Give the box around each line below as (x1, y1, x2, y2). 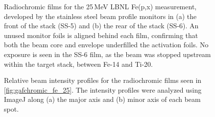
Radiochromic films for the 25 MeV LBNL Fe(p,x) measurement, (4, 1, 197, 11)
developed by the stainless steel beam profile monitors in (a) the (4, 11, 197, 21)
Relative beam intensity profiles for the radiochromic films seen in (4, 75, 202, 85)
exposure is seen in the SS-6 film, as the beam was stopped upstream (4, 49, 211, 59)
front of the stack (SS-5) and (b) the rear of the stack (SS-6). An (4, 20, 199, 31)
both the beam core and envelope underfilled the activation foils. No (4, 39, 209, 50)
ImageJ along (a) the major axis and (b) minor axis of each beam (4, 94, 201, 104)
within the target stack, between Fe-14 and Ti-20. (4, 58, 153, 69)
